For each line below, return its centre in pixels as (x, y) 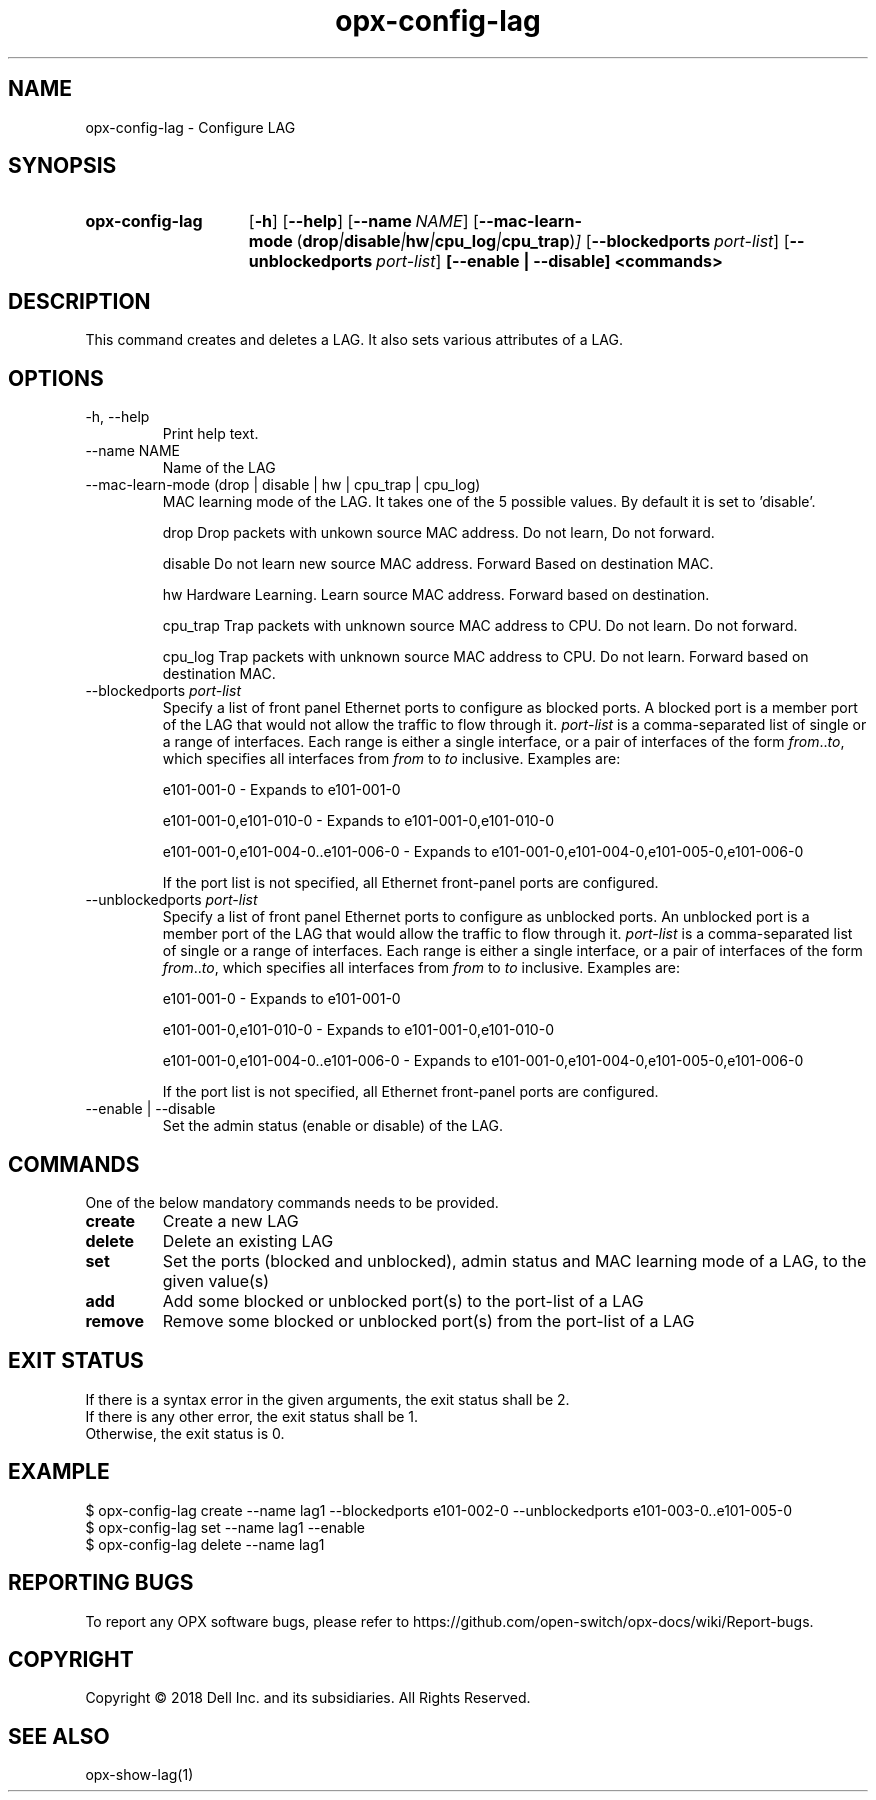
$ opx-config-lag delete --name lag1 (205, 1544)
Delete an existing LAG (248, 1240)
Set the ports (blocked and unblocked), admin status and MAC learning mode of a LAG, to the (514, 1260)
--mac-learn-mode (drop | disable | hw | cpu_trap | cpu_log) (283, 485)
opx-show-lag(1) (139, 1775)
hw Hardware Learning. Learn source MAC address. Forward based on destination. (436, 595)
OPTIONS (56, 378)
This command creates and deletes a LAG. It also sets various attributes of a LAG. (354, 340)
